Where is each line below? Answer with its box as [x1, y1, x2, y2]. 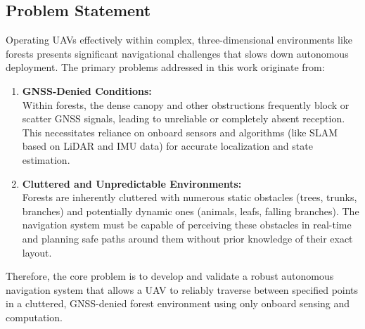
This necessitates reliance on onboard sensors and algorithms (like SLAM [22, 124, 338, 139]
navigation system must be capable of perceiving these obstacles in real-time [22, 217, 352, 232]
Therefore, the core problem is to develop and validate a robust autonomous [6, 269, 334, 283]
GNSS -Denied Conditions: [22, 83, 152, 98]
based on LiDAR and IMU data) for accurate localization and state [22, 138, 313, 153]
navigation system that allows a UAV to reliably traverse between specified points [6, 282, 359, 297]
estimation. [22, 152, 70, 167]
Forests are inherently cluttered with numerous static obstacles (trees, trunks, [22, 190, 357, 205]
